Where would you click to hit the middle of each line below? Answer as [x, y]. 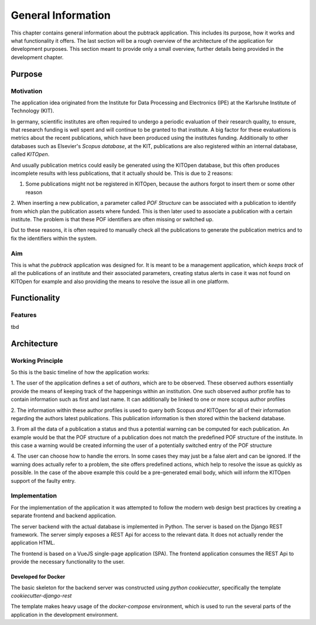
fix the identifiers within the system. [54, 238]
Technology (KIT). [32, 111]
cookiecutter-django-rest [41, 595]
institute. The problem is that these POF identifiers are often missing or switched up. [112, 219]
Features [24, 315]
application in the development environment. [65, 614]
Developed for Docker [38, 577]
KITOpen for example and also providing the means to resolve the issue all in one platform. [120, 281]
